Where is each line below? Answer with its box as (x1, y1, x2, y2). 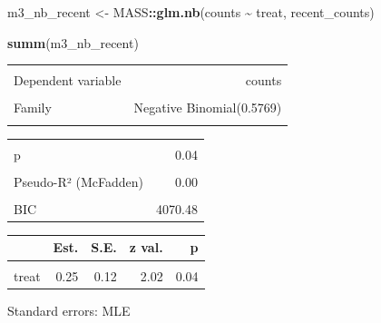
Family (14, 98, 52, 117)
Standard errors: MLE (7, 300, 131, 319)
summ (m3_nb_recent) (7, 33, 139, 52)
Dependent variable (14, 71, 122, 90)
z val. (129, 238, 163, 257)
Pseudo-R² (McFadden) (14, 171, 143, 191)
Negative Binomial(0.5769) (133, 98, 282, 117)
